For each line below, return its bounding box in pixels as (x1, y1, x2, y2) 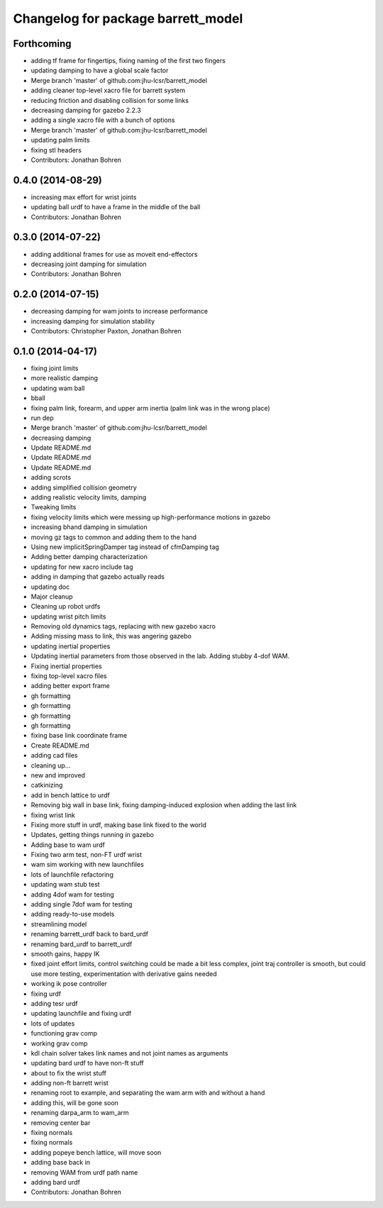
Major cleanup (30, 592, 74, 601)
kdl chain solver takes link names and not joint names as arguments (30, 1048, 228, 1057)
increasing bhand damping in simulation (30, 523, 148, 531)
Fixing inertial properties (30, 662, 102, 670)
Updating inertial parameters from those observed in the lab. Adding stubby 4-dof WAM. (30, 652, 290, 660)
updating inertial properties (30, 642, 111, 650)
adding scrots (30, 473, 71, 482)
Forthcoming (13, 38, 72, 50)
